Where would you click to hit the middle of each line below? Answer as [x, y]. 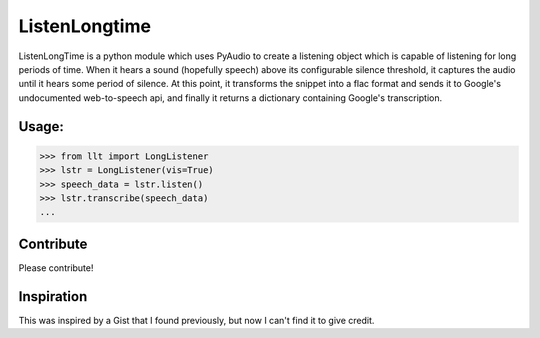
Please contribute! [56, 267]
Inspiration [53, 296]
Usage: [41, 126]
